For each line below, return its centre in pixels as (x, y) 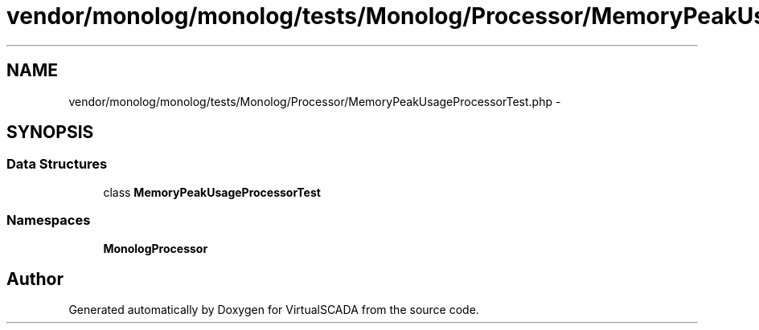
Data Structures (57, 164)
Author (35, 279)
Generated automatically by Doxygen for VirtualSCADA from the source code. (274, 310)
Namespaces (49, 220)
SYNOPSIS (50, 132)
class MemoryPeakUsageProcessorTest (212, 192)
